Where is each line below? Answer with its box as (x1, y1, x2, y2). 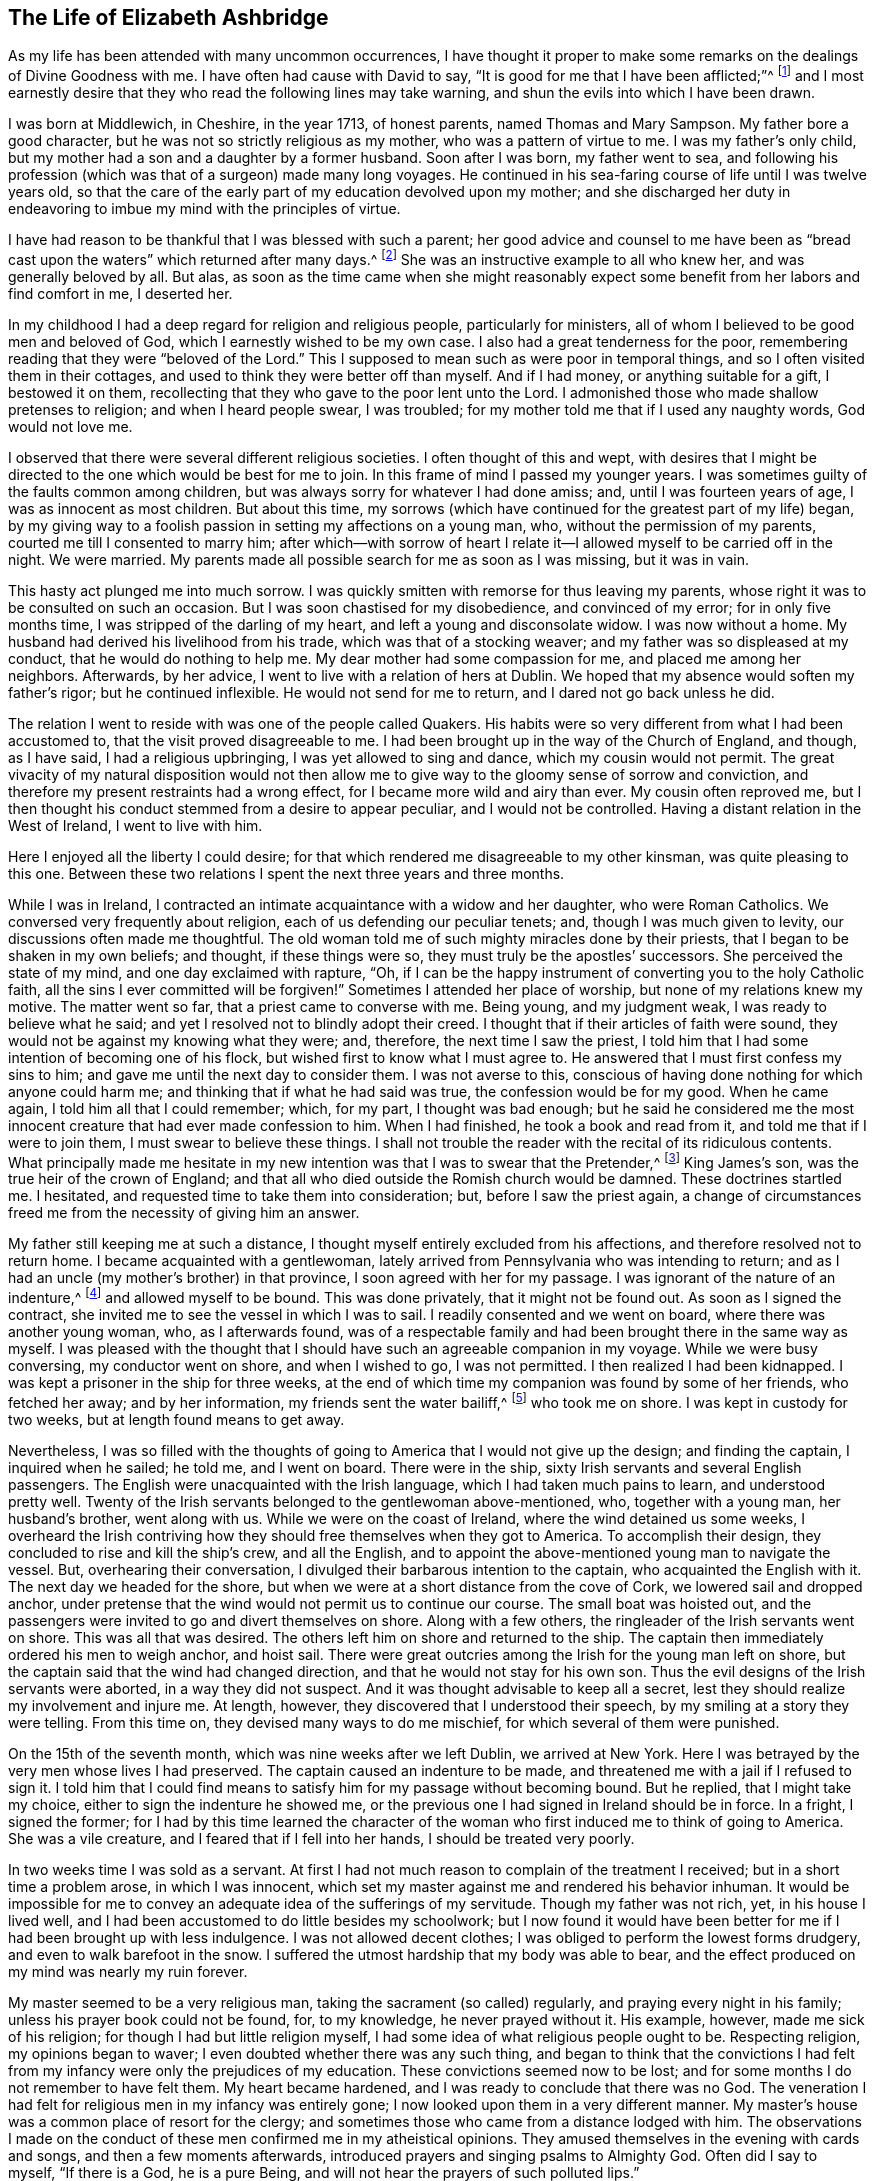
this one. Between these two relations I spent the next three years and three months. (8, 864, 565, 882)
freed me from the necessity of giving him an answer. (8, 1204, 360, 1222)
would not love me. (8, 417, 133, 435)
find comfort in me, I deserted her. (8, 284, 233, 302)
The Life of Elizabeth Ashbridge (8, 5, 329, 30)
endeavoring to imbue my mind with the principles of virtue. (8, 200, 401, 218)
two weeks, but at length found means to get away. (8, 1410, 345, 1428)
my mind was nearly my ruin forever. (8, 1962, 248, 1980)
